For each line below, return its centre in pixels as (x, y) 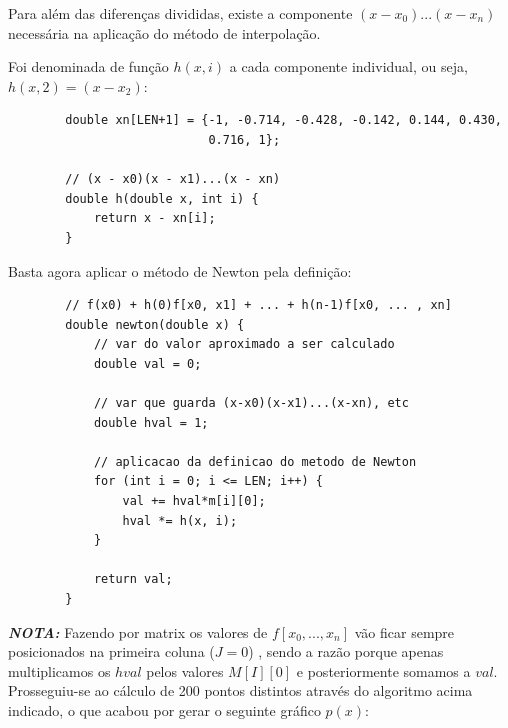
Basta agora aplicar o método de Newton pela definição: (180, 270)
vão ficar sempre (404, 631)
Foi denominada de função (88, 66)
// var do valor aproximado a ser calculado (244, 344)
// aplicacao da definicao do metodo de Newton (255, 461)
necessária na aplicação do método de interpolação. (164, 32)
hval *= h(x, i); (180, 520)
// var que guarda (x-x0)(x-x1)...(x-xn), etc (251, 403)
